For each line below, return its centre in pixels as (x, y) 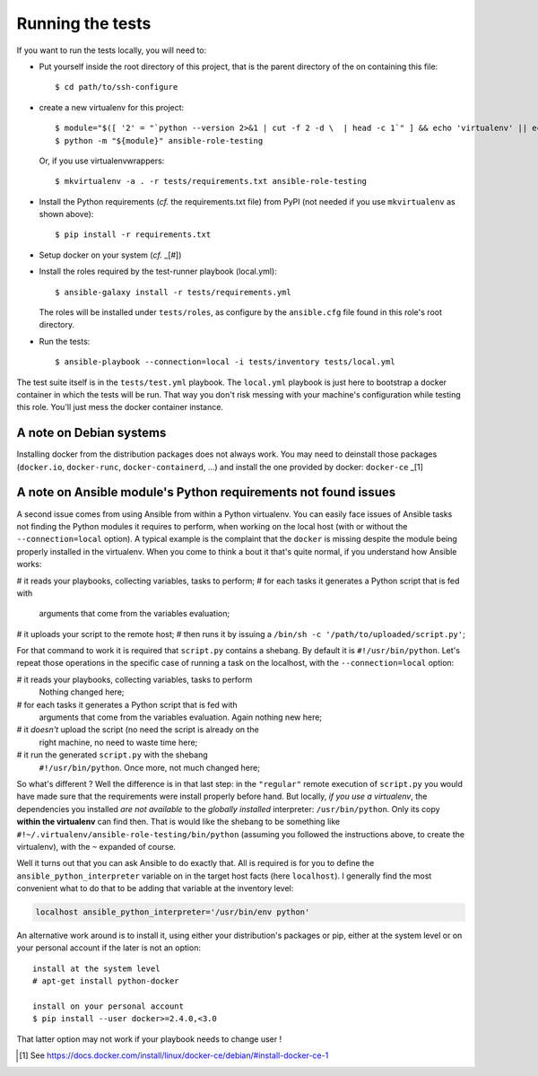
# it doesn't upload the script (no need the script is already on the (138, 730)
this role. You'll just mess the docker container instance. (120, 407)
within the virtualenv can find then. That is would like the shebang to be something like (178, 822)
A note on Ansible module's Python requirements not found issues (206, 492)
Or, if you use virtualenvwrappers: (102, 161)
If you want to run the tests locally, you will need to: (112, 50)
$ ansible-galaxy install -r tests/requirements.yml (173, 292)
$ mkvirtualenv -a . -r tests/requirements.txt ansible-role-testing (211, 181)
